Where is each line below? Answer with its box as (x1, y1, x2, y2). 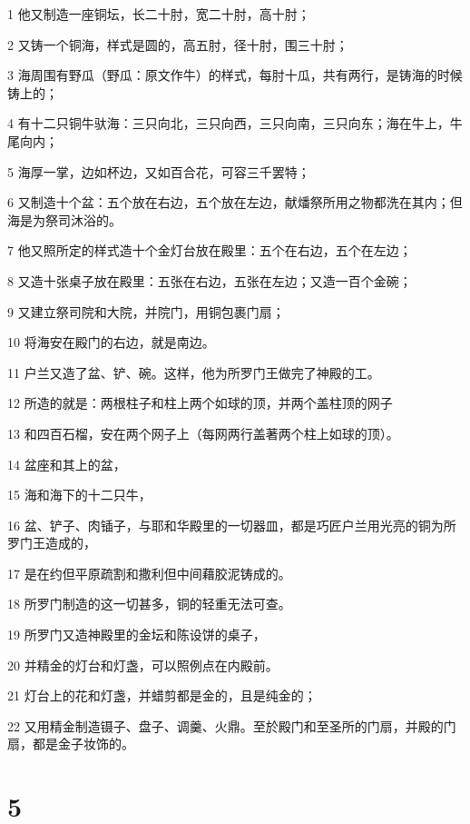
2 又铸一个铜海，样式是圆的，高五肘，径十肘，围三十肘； (7, 35, 348, 54)
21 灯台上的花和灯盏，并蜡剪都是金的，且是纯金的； (7, 686, 317, 705)
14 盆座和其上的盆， (7, 454, 126, 473)
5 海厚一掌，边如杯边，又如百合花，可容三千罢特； (7, 162, 310, 181)
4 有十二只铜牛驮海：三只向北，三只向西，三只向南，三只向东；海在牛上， (7, 114, 450, 133)
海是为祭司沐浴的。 (7, 210, 122, 229)
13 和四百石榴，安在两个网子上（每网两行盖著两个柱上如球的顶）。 (7, 423, 399, 442)
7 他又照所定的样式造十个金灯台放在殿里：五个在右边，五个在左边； (7, 241, 412, 260)
